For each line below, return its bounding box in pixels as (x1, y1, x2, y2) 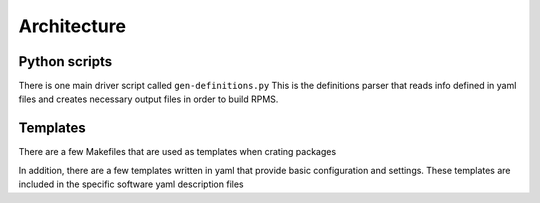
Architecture (18, 15, 127, 37)
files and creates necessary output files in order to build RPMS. (18, 93, 279, 105)
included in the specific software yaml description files (18, 178, 244, 190)
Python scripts (18, 53, 113, 70)
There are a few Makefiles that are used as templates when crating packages (18, 146, 337, 158)
